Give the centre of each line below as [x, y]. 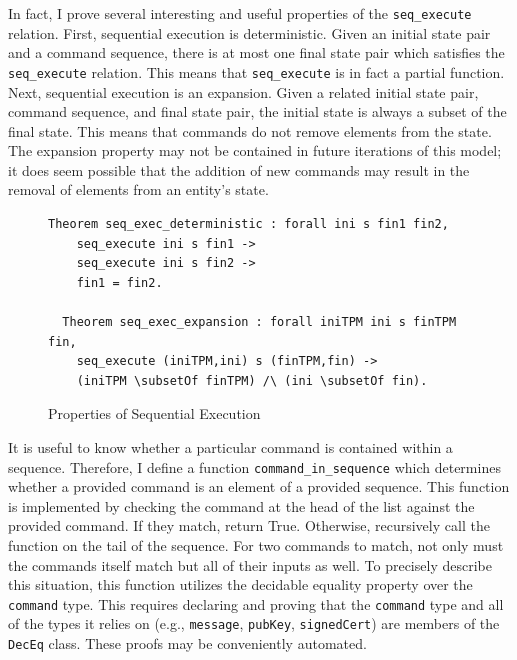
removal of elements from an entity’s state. [138, 189]
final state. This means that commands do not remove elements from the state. [250, 130]
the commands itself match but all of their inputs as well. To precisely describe [250, 564]
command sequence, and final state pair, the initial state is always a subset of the [257, 111]
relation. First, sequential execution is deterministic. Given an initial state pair [249, 32]
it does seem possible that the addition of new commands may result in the [239, 169]
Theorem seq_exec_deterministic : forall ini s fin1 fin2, [248, 224]
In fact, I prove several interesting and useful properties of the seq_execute [240, 13]
